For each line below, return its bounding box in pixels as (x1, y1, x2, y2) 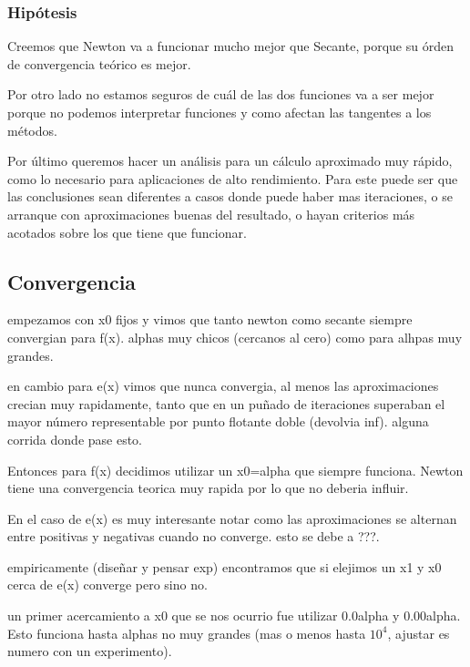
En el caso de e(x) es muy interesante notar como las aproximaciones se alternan (7, 508, 457, 528)
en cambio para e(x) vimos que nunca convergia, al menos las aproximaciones (7, 376, 439, 395)
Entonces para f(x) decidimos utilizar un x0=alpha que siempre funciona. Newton (7, 460, 464, 479)
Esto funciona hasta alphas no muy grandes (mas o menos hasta (7, 623, 366, 642)
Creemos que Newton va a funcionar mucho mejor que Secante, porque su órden (7, 36, 454, 56)
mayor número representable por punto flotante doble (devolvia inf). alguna (7, 412, 429, 431)
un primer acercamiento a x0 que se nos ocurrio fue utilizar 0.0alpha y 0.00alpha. (7, 606, 461, 625)
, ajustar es (387, 623, 450, 642)
